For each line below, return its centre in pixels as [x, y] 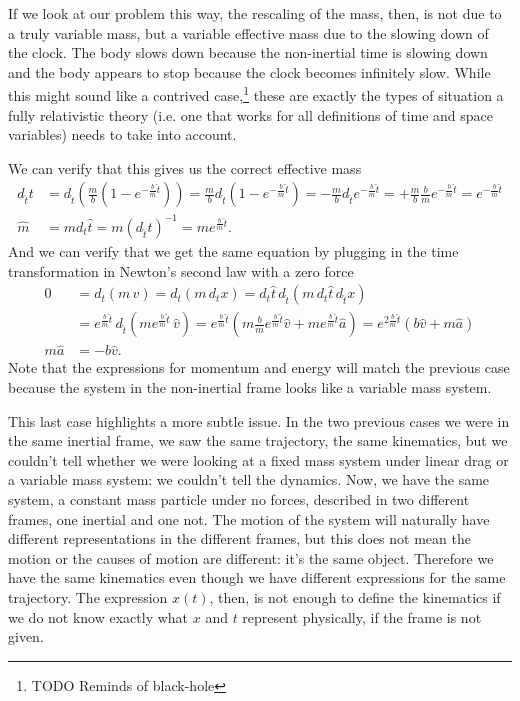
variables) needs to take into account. [122, 134]
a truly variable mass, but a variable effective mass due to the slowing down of [248, 32]
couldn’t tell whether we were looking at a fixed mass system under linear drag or [258, 459]
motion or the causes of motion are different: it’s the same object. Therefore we [251, 557]
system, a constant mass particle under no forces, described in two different [239, 499]
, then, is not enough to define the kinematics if [355, 597]
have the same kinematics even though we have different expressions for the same [257, 577]
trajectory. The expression [88, 597]
